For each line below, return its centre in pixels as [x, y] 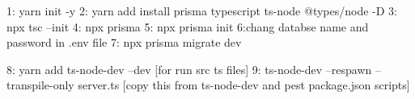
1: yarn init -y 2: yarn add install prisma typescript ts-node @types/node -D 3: [202, 10]
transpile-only [40, 85]
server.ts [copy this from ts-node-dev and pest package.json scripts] [244, 85]
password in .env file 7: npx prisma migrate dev [124, 42]
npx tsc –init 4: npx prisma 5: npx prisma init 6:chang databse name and [188, 26]
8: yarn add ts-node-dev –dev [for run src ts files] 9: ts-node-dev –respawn [189, 69]
